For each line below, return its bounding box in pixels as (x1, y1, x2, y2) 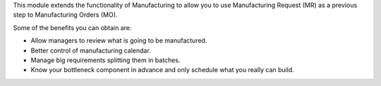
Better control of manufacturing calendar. (30, 46, 151, 55)
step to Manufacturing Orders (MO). (13, 10, 118, 19)
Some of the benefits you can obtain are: (13, 23, 132, 31)
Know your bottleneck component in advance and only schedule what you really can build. (30, 66, 294, 74)
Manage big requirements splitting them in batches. (30, 56, 181, 64)
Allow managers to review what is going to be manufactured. (30, 36, 207, 45)
